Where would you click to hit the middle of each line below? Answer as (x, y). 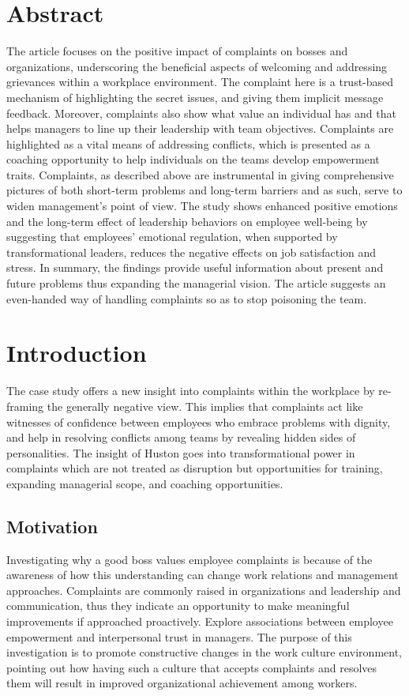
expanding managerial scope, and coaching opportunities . (145, 483)
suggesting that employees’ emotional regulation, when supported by (172, 237)
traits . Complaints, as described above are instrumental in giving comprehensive (200, 174)
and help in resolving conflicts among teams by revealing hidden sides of (181, 437)
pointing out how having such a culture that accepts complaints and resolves (192, 667)
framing (25, 406)
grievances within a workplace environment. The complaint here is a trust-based (200, 82)
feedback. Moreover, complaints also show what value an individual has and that (201, 113)
